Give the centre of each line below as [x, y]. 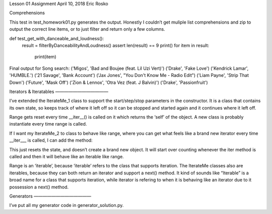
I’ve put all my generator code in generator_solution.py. [66, 205]
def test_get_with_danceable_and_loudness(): [57, 38]
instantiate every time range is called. [48, 124]
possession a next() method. [39, 187]
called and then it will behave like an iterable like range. [67, 157]
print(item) [45, 57]
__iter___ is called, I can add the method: [51, 140]
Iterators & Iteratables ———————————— [59, 91]
